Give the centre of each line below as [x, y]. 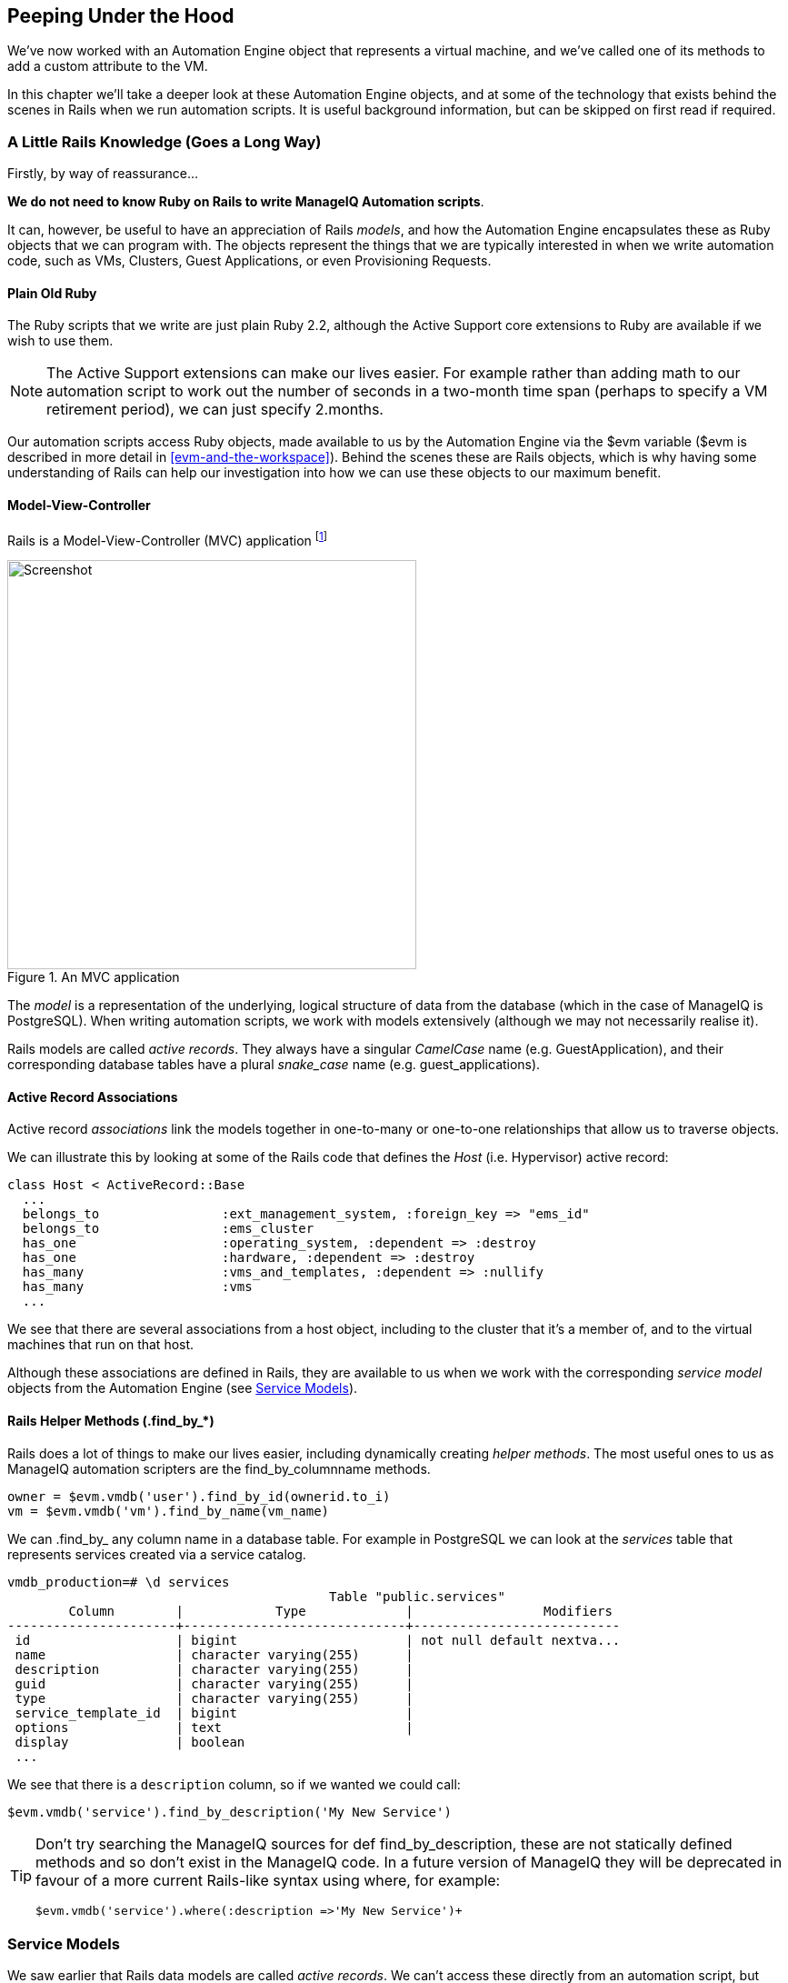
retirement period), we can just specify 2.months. [215, 410]
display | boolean [130, 1742]
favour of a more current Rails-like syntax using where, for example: [268, 1880]
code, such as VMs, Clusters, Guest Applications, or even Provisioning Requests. [249, 261]
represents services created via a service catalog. [157, 1554]
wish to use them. [60, 341]
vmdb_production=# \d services [119, 1582]
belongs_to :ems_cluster [168, 1229]
